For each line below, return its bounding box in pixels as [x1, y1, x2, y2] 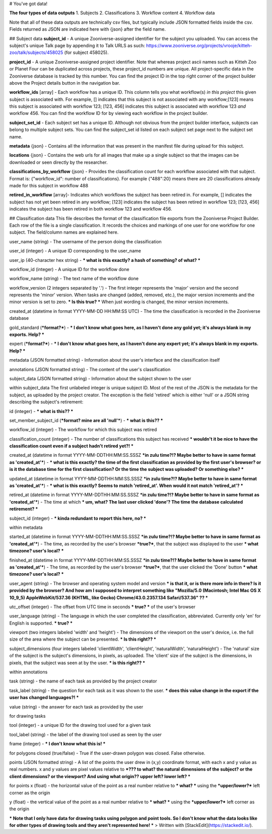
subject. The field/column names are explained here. [9, 229, 119, 235]
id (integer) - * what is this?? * [9, 408, 74, 414]
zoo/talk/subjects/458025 [9, 49, 63, 55]
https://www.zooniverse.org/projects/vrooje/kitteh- [146, 42, 252, 48]
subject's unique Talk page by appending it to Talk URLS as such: [9, 42, 146, 48]
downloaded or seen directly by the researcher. [9, 159, 108, 165]
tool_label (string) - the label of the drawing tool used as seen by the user [9, 731, 162, 737]
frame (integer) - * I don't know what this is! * [9, 741, 106, 747]
